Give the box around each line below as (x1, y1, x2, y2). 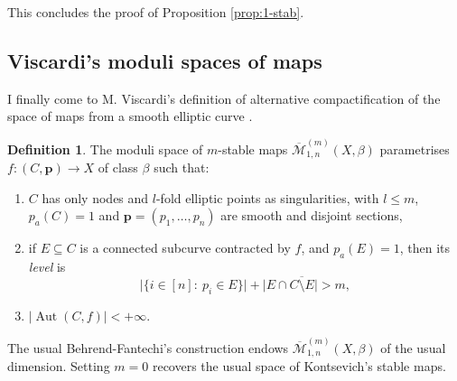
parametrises (379, 139, 450, 158)
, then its (399, 238, 450, 257)
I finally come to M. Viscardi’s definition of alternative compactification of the (7, 88, 441, 107)
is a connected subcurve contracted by (79, 238, 291, 257)
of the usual (380, 338, 446, 357)
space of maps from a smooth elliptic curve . (7, 107, 253, 125)
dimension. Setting (7, 357, 110, 376)
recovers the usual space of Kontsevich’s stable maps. (152, 357, 446, 376)
